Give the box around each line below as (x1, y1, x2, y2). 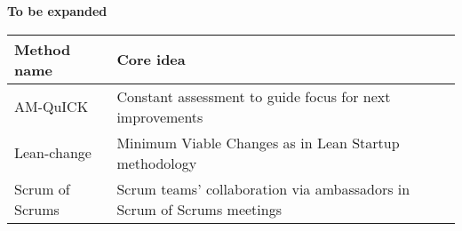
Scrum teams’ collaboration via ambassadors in (116, 178, 410, 199)
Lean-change (14, 142, 92, 163)
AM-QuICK (14, 96, 89, 117)
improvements (116, 106, 203, 127)
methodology (116, 152, 197, 173)
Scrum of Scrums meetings (116, 198, 282, 219)
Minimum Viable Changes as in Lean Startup (116, 131, 400, 153)
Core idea (116, 49, 186, 70)
